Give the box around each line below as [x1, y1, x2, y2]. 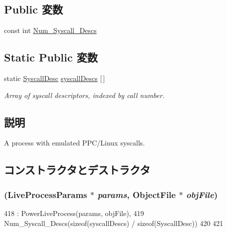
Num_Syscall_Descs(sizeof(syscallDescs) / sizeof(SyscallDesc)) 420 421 [4, 217, 223, 228]
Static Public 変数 [4, 49, 98, 65]
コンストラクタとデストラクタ [4, 162, 150, 177]
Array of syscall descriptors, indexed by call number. [4, 89, 165, 100]
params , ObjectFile [97, 188, 176, 200]
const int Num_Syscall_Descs [4, 25, 97, 35]
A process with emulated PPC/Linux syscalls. [4, 137, 145, 148]
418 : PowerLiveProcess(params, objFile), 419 [4, 207, 144, 218]
